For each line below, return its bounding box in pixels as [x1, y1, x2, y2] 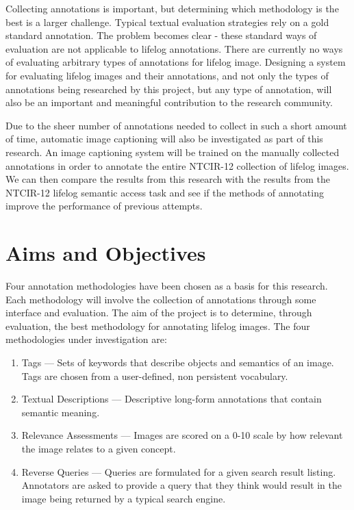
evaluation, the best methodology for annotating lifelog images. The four [5, 318, 310, 333]
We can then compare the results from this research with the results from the [5, 172, 330, 186]
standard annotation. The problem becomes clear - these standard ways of [5, 28, 317, 42]
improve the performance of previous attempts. [5, 199, 203, 213]
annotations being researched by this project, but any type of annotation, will [5, 81, 332, 96]
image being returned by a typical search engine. [21, 491, 226, 505]
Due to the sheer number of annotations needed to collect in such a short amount [5, 118, 347, 132]
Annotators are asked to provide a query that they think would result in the [21, 478, 342, 492]
